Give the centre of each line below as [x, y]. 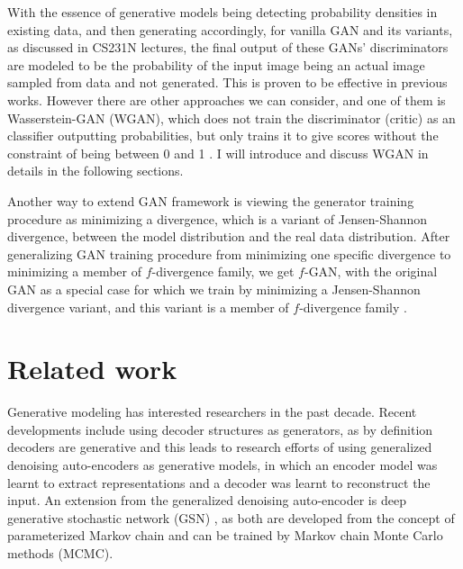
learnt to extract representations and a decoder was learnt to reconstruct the [219, 482]
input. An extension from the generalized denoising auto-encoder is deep [207, 500]
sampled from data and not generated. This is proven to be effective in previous [227, 82]
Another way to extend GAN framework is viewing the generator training [211, 200]
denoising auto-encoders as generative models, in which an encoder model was [222, 465]
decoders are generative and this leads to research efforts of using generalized [220, 447]
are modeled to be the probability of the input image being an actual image [216, 64]
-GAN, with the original [371, 271]
